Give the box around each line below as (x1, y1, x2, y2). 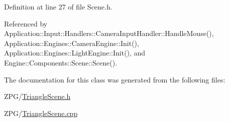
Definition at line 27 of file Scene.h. (4, 1, 112, 11)
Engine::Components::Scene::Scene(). (4, 57, 118, 67)
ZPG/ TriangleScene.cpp (4, 107, 78, 118)
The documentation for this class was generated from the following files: (4, 74, 225, 84)
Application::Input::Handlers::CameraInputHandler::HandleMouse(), (4, 28, 214, 38)
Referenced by (4, 18, 48, 28)
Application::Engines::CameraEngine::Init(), (4, 37, 139, 48)
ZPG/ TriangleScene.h (4, 91, 71, 101)
